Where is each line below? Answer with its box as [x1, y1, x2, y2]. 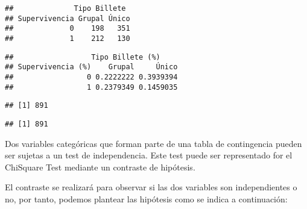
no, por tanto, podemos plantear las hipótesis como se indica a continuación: [5, 192, 288, 205]
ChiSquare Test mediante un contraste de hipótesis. [5, 160, 195, 173]
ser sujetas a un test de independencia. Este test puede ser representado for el [5, 149, 293, 161]
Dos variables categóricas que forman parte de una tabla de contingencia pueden [5, 137, 302, 149]
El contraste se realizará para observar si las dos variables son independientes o [5, 181, 297, 193]
